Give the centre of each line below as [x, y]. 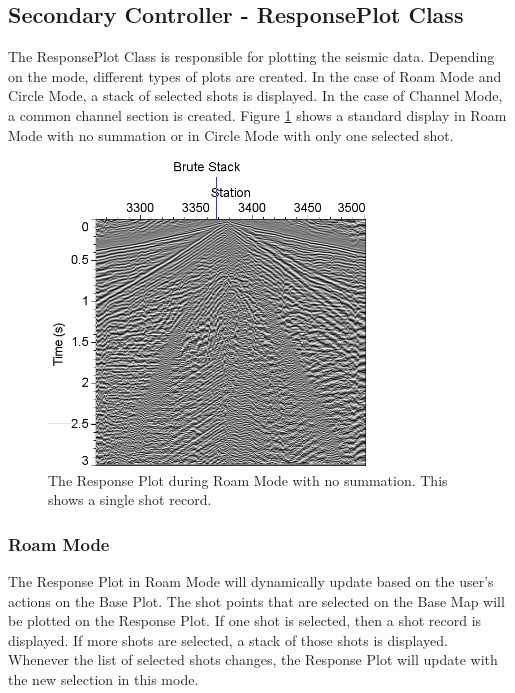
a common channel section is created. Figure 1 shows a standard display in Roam [257, 114]
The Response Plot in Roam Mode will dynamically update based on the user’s [251, 580]
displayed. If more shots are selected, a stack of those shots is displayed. [228, 639]
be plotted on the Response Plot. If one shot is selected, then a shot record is [245, 620]
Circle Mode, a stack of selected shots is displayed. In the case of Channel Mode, [255, 95]
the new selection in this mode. [103, 678]
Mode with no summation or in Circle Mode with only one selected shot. [231, 134]
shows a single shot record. [130, 499]
